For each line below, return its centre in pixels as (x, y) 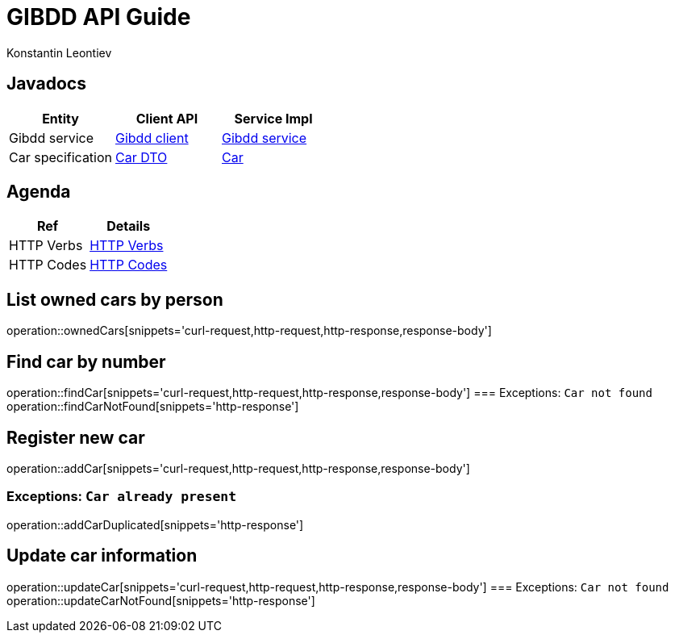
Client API (167, 118)
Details (129, 226)
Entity (60, 118)
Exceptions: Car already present (122, 497)
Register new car (76, 437)
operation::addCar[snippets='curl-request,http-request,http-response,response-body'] (238, 468)
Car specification (61, 157)
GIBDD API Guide (99, 17)
